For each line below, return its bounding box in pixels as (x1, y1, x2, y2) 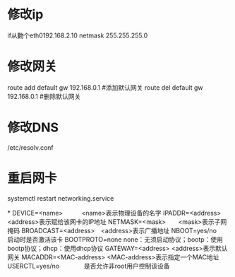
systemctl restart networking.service (7, 194, 114, 202)
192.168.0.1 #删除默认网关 (7, 92, 81, 100)
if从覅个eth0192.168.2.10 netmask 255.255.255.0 (7, 31, 148, 40)
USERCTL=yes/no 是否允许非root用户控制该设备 (7, 261, 170, 270)
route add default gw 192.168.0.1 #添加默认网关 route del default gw (7, 83, 203, 92)
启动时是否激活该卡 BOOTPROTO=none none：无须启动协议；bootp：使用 (7, 235, 224, 244)
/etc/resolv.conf (7, 143, 54, 152)
